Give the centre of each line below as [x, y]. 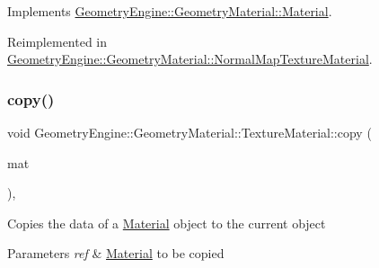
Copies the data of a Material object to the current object [167, 223]
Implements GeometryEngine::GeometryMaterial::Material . [170, 11]
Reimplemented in [57, 41]
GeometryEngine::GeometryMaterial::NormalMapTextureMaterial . [190, 59]
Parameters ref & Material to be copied [116, 253]
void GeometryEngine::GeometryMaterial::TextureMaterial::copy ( [189, 132]
